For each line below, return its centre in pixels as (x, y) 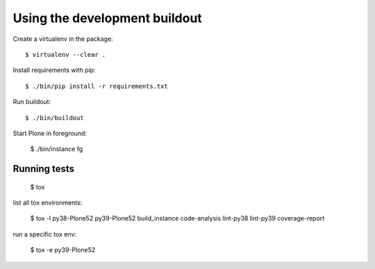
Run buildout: (32, 102)
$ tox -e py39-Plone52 (63, 250)
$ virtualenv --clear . (66, 54)
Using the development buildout (108, 18)
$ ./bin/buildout (55, 118)
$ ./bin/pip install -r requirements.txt (97, 86)
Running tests (44, 169)
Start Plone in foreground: (50, 133)
